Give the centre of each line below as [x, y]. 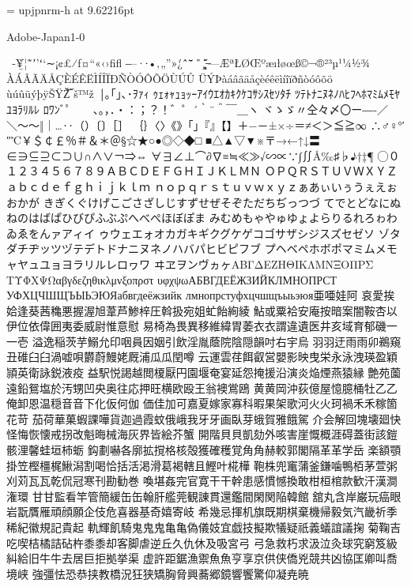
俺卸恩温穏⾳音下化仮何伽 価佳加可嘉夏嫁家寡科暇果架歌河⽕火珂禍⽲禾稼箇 [202, 403]
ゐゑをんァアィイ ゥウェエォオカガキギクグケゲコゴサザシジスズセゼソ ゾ [198, 233]
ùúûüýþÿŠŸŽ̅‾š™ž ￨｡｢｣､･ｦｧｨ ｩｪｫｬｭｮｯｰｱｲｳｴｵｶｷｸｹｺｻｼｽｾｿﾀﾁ [149, 94]
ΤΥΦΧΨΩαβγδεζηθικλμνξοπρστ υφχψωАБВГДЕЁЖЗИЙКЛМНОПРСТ [172, 279]
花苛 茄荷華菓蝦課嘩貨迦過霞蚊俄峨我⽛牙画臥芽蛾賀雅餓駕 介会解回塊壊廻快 [204, 418]
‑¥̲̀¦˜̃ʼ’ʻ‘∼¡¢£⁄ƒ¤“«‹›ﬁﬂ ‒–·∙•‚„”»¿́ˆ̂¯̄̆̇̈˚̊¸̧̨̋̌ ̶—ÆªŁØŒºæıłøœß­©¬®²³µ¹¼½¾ [190, 63]
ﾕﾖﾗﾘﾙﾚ [23, 109]
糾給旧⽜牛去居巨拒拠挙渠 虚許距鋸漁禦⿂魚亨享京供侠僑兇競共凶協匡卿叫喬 [202, 558]
